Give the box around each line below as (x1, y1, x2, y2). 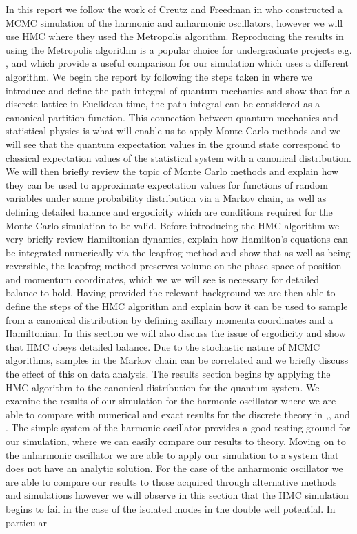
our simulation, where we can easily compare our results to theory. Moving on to (6, 434, 346, 448)
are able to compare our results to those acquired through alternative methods (6, 474, 337, 489)
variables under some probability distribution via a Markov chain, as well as (6, 191, 327, 205)
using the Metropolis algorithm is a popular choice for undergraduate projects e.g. (6, 42, 352, 57)
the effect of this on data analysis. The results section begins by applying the (6, 367, 331, 381)
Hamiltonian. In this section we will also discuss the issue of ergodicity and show (6, 326, 346, 340)
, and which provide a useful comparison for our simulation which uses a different (6, 56, 349, 70)
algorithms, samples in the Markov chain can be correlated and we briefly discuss (6, 353, 349, 367)
